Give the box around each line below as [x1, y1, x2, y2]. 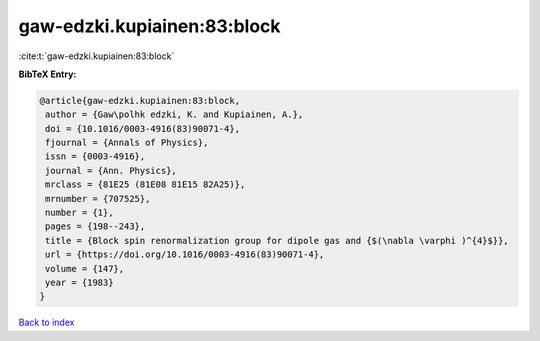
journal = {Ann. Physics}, [45, 165, 177, 176]
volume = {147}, [45, 263, 125, 274]
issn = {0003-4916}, [45, 151, 146, 162]
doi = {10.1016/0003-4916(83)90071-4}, [45, 123, 240, 134]
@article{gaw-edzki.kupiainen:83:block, [39, 95, 240, 106]
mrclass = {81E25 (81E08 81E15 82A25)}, [45, 179, 246, 190]
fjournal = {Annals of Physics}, [45, 137, 209, 149]
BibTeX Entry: [18, 68, 77, 80]
